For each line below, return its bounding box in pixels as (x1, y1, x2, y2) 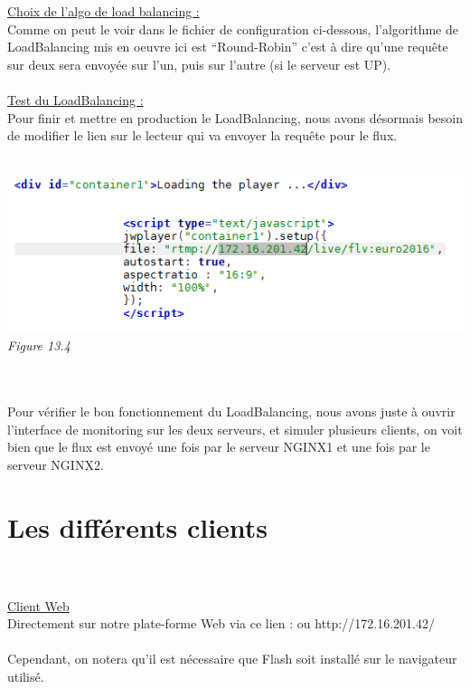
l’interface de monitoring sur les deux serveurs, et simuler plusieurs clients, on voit (7, 419, 463, 438)
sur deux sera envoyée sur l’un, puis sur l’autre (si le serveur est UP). (7, 54, 391, 73)
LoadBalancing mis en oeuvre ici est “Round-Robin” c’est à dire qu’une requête (7, 37, 448, 56)
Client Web (7, 596, 70, 615)
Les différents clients (7, 508, 268, 545)
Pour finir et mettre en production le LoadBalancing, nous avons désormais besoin (7, 108, 464, 127)
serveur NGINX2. (7, 455, 104, 474)
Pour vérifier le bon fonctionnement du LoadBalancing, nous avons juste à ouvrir (7, 401, 456, 420)
